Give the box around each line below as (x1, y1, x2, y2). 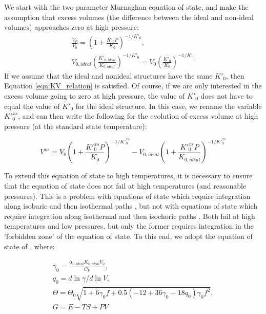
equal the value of (4, 100, 60, 111)
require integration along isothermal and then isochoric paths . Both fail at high (4, 210, 255, 221)
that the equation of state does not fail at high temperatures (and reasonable (4, 180, 247, 191)
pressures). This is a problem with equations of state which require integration (4, 190, 251, 201)
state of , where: (4, 241, 55, 251)
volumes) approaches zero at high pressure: (4, 22, 139, 32)
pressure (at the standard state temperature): (4, 120, 147, 131)
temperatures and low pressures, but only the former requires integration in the (4, 220, 254, 231)
